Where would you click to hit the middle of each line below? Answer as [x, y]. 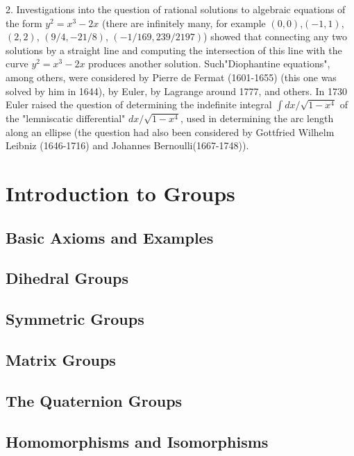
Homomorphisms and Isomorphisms [137, 441]
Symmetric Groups [75, 319]
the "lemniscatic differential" [66, 118]
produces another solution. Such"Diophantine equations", [209, 64]
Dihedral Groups [67, 278]
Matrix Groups [61, 360]
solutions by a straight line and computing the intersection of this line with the [174, 50]
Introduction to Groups [120, 193]
